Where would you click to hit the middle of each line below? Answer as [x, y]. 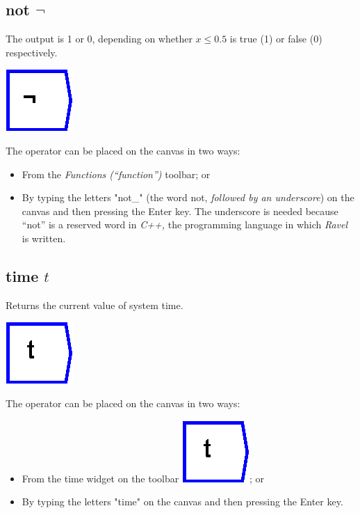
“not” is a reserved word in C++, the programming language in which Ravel [185, 224]
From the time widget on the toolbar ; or [143, 478]
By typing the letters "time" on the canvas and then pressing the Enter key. [182, 502]
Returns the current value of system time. [95, 305]
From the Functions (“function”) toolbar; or [116, 174]
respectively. [32, 52]
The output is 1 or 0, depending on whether [99, 39]
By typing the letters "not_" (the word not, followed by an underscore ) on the [188, 197]
